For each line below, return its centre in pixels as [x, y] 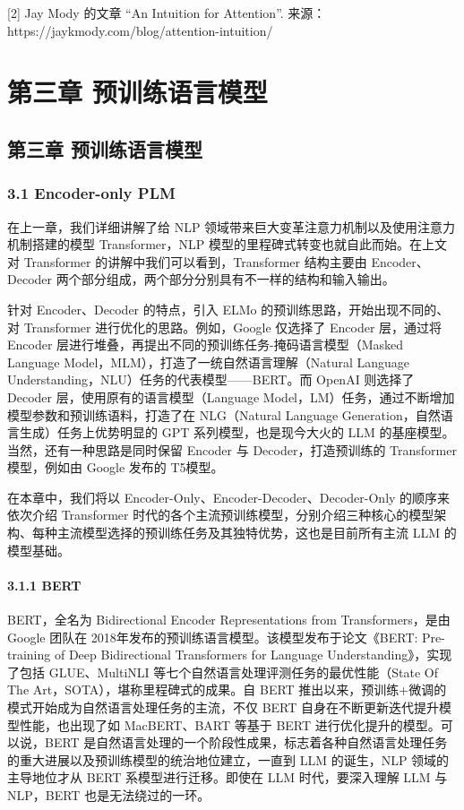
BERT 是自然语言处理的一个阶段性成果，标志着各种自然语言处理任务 [246, 742]
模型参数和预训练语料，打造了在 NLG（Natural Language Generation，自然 [224, 414]
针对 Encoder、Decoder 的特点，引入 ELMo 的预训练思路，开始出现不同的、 [228, 309]
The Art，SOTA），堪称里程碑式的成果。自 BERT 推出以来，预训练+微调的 [227, 689]
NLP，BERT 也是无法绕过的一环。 [109, 794]
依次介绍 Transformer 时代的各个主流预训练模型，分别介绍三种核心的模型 [221, 515]
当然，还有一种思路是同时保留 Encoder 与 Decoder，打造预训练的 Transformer [232, 449]
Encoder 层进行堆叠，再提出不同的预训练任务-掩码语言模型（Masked [206, 345]
